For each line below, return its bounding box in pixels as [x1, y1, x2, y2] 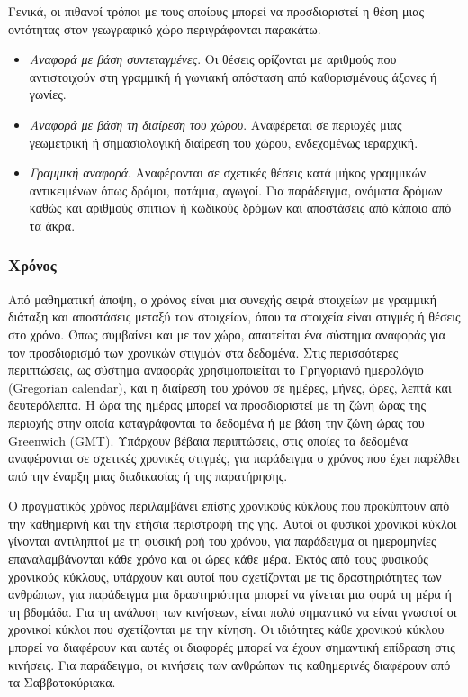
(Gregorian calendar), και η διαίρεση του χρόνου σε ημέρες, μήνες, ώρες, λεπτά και [8, 377, 452, 396]
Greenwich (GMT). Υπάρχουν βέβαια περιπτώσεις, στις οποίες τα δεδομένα [8, 430, 408, 449]
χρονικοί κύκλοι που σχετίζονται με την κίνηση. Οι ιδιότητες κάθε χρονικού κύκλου [8, 620, 445, 638]
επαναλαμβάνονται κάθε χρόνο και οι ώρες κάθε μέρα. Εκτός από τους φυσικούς [8, 549, 428, 568]
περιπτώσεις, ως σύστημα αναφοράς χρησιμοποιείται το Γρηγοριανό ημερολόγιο [8, 360, 424, 379]
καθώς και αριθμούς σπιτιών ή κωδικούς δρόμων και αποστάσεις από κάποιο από [29, 198, 452, 217]
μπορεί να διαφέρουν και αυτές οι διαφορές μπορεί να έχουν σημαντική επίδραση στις [8, 638, 455, 656]
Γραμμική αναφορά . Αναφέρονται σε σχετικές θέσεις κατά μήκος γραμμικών [29, 163, 427, 182]
